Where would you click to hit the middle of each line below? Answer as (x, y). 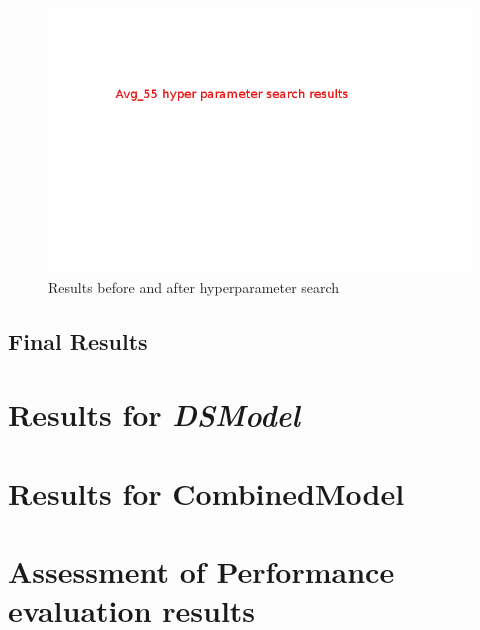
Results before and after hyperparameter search (194, 286)
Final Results (78, 340)
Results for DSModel (154, 415)
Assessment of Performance (201, 570)
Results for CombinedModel (206, 492)
